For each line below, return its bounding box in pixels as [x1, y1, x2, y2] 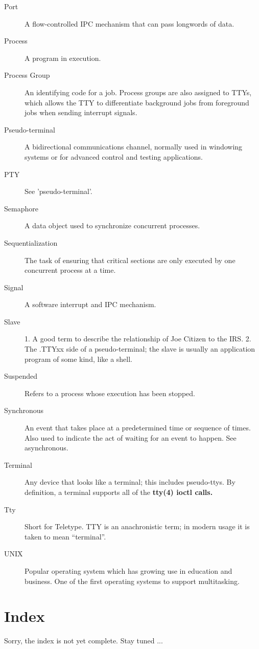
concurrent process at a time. [25, 265, 116, 275]
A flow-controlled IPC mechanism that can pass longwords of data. [25, 18, 234, 29]
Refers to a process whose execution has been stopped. [25, 387, 195, 398]
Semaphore [4, 203, 38, 213]
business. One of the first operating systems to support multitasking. [25, 575, 240, 586]
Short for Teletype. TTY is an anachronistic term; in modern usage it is [25, 521, 250, 532]
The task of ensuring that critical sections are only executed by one [25, 254, 236, 265]
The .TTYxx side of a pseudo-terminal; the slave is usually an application [25, 343, 255, 354]
